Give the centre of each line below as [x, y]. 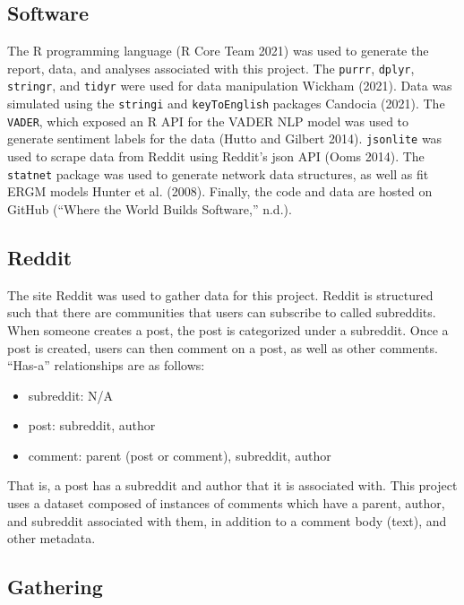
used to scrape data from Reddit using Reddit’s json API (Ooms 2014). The [216, 156]
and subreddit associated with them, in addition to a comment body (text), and [227, 520]
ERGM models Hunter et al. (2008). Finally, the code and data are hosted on [220, 191]
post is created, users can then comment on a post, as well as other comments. [223, 347]
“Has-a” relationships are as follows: [106, 365]
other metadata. [52, 538]
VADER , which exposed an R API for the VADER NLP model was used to [208, 121]
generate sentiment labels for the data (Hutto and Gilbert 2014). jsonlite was [225, 138]
